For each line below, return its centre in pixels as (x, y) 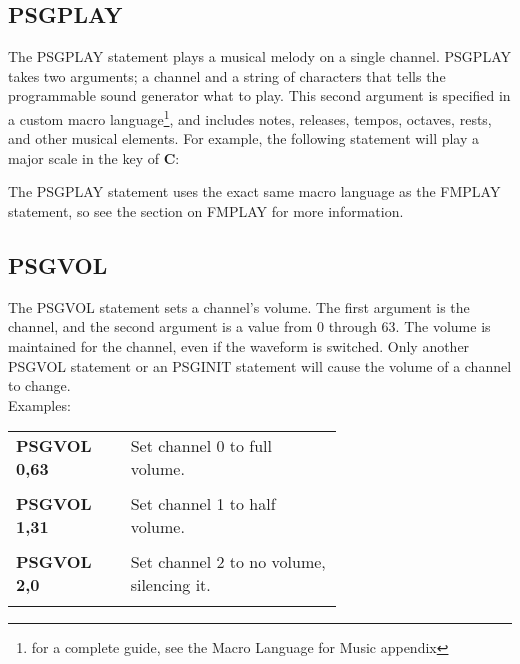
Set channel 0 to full (201, 446)
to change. (39, 385)
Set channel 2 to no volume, (228, 562)
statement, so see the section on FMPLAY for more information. (206, 211)
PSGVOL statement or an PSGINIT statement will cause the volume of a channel (260, 365)
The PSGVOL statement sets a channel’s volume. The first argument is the (239, 306)
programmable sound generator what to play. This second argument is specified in (259, 95)
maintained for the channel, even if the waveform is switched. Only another (239, 346)
